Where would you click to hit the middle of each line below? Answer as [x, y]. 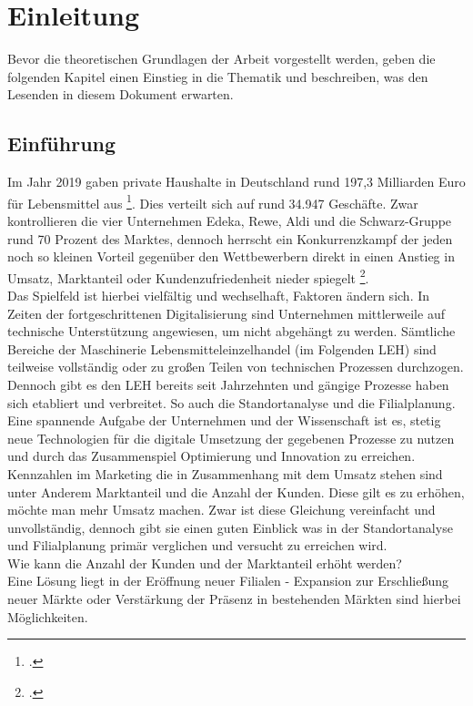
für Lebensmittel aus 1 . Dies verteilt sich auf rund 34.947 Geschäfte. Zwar [213, 201]
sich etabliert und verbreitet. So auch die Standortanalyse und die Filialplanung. [231, 402]
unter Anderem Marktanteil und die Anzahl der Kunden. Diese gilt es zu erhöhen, [236, 491]
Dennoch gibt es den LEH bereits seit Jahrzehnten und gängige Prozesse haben [228, 384]
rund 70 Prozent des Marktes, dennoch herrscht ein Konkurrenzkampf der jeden [230, 238]
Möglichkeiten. [48, 616]
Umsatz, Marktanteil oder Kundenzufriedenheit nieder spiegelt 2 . [188, 276]
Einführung [62, 143]
